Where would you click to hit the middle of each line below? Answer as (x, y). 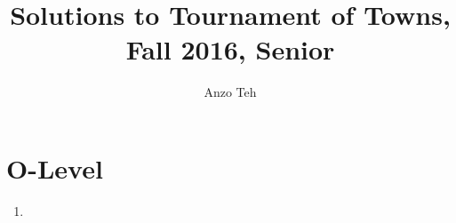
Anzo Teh (230, 92)
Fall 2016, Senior (230, 49)
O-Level (55, 167)
